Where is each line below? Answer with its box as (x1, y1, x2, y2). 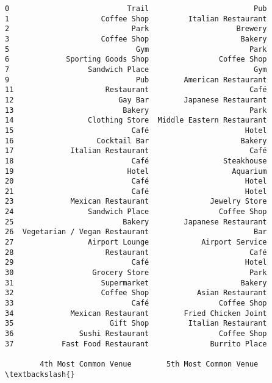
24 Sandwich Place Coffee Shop (5, 207, 267, 217)
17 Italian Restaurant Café (5, 146, 267, 156)
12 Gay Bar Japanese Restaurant (5, 95, 267, 104)
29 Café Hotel (5, 258, 267, 267)
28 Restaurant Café (5, 248, 267, 257)
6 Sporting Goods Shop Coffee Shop (5, 55, 267, 64)
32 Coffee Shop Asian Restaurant (5, 288, 267, 298)
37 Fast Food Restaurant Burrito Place (5, 339, 267, 348)
